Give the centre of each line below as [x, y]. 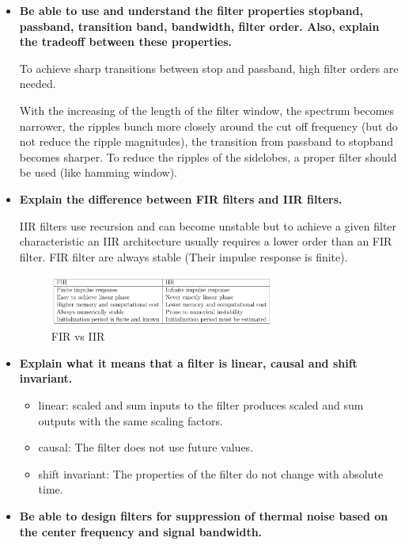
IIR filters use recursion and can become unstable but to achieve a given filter [208, 225]
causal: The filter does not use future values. [146, 447]
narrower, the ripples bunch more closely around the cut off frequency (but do [208, 126]
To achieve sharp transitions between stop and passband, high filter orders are [209, 68]
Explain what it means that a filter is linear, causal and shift [188, 362]
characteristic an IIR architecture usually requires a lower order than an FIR [206, 241]
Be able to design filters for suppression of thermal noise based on [204, 516]
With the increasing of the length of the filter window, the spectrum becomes [207, 110]
